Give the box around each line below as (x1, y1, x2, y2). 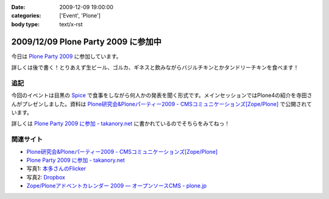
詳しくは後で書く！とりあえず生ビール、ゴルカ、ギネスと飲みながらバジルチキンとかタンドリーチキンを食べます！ (11, 64, 299, 71)
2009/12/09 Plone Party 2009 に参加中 (11, 37, 161, 47)
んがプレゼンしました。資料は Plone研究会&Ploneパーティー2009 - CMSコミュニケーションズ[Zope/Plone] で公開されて (11, 100, 312, 107)
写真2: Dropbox (26, 173, 65, 181)
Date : (11, 4, 26, 10)
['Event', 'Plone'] (59, 12, 101, 20)
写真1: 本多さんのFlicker (26, 165, 87, 172)
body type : (11, 20, 40, 27)
